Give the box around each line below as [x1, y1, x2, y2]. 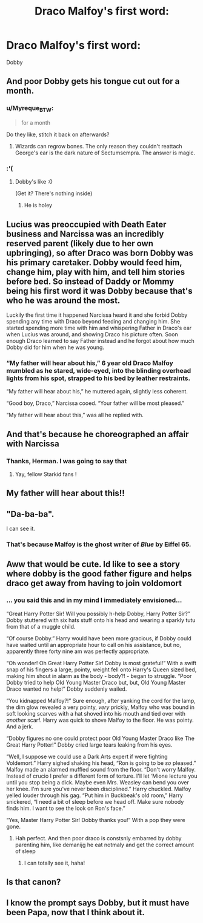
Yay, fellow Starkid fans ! [15, 470, 77, 478]
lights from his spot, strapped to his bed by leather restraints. [6, 374, 191, 382]
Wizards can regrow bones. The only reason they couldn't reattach [15, 142, 183, 150]
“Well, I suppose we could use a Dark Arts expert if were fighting [6, 753, 168, 760]
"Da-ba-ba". [6, 509, 55, 519]
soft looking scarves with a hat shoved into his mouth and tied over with [6, 710, 186, 717]
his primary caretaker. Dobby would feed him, [6, 257, 182, 268]
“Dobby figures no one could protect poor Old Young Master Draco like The [6, 735, 195, 742]
